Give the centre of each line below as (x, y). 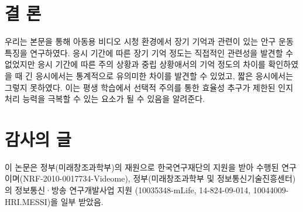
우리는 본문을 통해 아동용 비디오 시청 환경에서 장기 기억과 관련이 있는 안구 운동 (149, 41)
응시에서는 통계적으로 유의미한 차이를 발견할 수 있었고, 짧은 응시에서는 (164, 75)
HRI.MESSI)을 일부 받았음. (54, 201)
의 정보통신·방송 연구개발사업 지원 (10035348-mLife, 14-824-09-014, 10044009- (147, 190)
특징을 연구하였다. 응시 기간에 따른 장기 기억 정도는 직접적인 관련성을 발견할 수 (149, 52)
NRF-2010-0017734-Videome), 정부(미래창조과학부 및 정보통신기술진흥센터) (159, 178)
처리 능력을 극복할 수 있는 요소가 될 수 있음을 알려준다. (105, 99)
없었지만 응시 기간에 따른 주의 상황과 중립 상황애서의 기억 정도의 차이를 (135, 64)
